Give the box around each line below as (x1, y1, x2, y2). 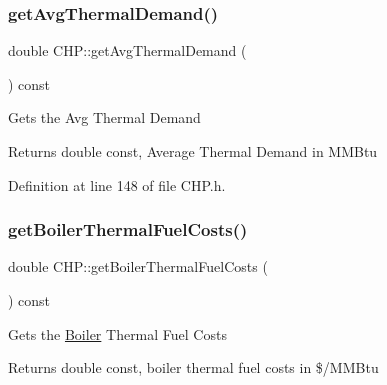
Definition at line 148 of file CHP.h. (8, 174, 226, 195)
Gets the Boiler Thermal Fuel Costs (8, 323, 227, 344)
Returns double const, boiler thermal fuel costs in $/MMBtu (8, 357, 379, 378)
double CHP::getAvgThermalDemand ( (8, 40, 247, 61)
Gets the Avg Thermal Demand (8, 107, 201, 128)
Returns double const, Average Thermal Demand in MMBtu (8, 141, 378, 161)
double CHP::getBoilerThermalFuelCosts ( (8, 256, 268, 277)
